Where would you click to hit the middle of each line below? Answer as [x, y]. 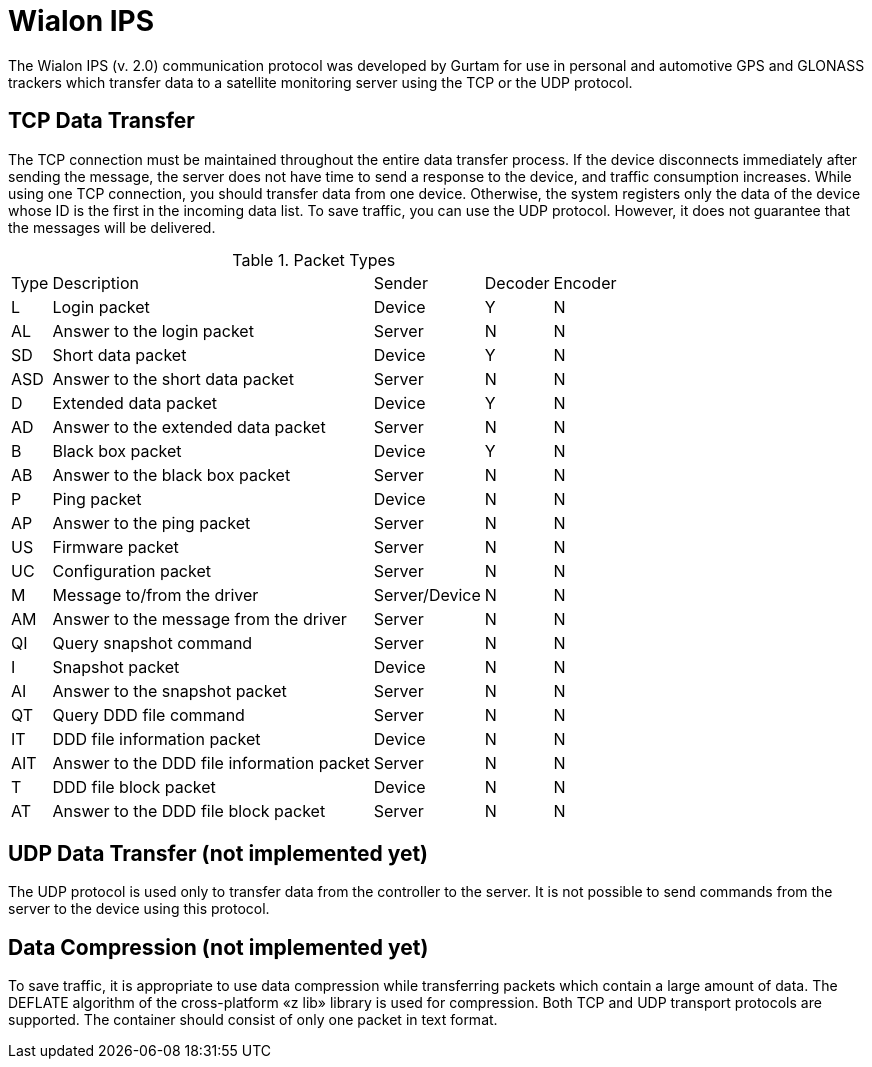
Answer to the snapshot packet [169, 690]
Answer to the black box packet [171, 474]
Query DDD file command [148, 714]
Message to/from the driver [155, 594]
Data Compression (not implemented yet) [218, 947]
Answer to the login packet [153, 330]
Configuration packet [131, 570]
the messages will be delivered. [112, 227]
